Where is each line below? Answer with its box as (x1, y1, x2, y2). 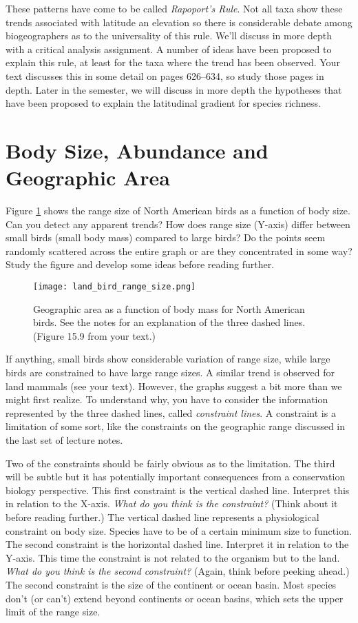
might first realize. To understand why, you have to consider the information (6, 392, 328, 407)
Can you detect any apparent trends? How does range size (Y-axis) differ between (6, 216, 350, 231)
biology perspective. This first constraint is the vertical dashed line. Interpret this (6, 482, 350, 497)
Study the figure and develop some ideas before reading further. (6, 257, 275, 272)
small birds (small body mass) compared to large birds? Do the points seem (6, 230, 326, 245)
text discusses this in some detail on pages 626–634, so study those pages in (6, 68, 324, 83)
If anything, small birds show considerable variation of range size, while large (6, 351, 330, 366)
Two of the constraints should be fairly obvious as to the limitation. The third (6, 456, 335, 470)
